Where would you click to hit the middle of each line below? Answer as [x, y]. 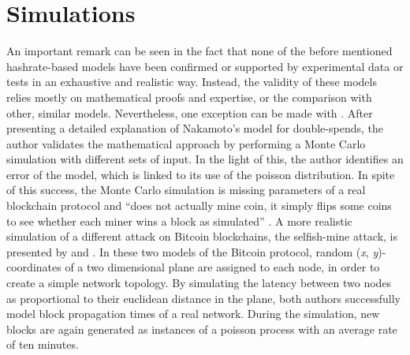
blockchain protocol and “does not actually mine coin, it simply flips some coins [199, 206]
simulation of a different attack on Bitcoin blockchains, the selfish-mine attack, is [202, 236]
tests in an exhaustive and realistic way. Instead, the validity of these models [192, 82]
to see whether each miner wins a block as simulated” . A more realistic [179, 220]
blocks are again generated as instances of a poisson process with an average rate [202, 329]
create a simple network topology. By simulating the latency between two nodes [199, 283]
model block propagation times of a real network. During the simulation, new [193, 314]
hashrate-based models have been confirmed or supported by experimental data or [205, 66]
